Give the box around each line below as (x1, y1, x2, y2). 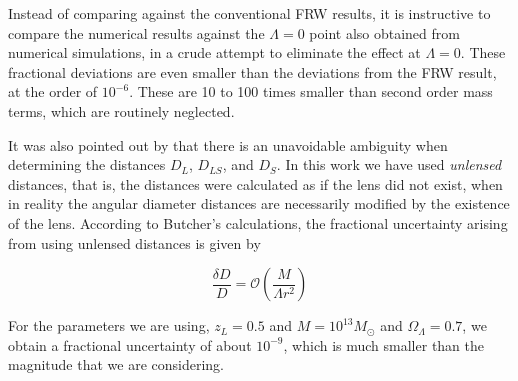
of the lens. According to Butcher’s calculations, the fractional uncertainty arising (8, 212, 508, 233)
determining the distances (8, 154, 166, 175)
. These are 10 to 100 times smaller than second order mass (129, 81, 493, 102)
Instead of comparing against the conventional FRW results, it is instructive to (8, 3, 491, 23)
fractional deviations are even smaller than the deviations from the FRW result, (8, 61, 497, 82)
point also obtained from (309, 22, 460, 43)
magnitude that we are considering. (8, 354, 224, 375)
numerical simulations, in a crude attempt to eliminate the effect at (8, 42, 421, 63)
